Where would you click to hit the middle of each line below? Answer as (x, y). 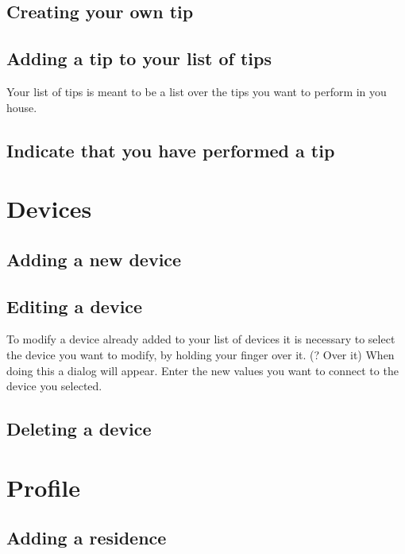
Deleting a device (79, 429)
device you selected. (54, 386)
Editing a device (75, 306)
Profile (43, 487)
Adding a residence (87, 538)
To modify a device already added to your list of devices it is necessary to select (201, 339)
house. (22, 107)
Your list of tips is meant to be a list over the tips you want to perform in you (197, 91)
